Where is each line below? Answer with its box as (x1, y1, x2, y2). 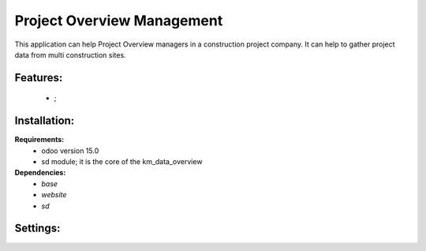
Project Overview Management (14, 12, 223, 29)
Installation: (14, 114, 75, 128)
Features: (14, 71, 63, 84)
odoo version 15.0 (41, 146, 99, 155)
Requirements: (14, 135, 65, 144)
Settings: (14, 222, 61, 235)
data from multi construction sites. (14, 50, 126, 59)
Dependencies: (14, 168, 66, 178)
